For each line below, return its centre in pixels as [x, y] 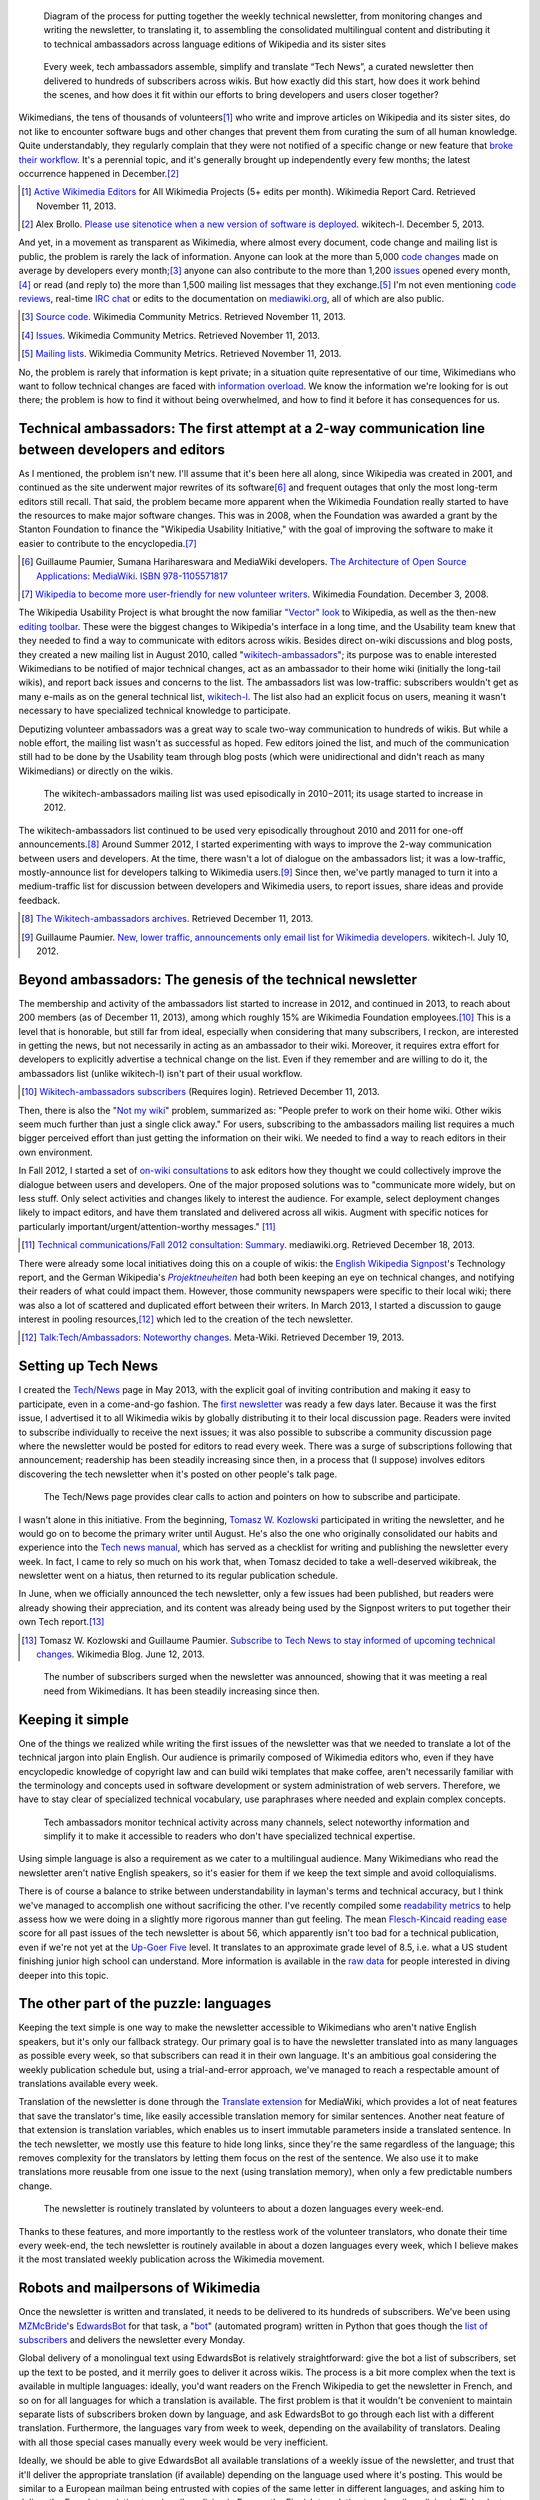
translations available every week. [88, 2084]
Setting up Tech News [88, 1366]
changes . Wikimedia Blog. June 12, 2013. [120, 1654]
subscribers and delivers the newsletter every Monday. [131, 2340]
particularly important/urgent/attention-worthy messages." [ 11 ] [147, 1226]
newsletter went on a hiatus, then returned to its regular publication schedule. [178, 1576]
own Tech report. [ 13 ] [61, 1622]
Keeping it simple [73, 1719]
